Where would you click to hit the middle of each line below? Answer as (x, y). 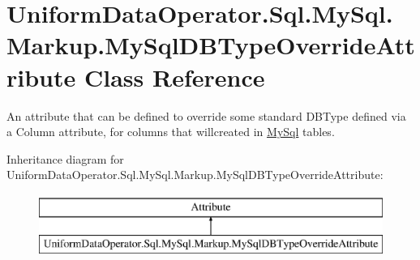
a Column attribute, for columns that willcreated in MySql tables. (171, 132)
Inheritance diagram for (65, 158)
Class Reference (174, 77)
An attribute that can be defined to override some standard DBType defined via (206, 115)
